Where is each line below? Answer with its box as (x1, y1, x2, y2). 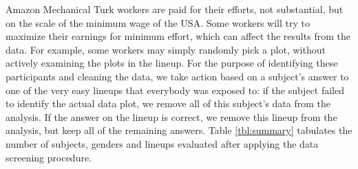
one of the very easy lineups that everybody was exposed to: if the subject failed (6, 82, 345, 97)
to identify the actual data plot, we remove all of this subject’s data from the (6, 96, 331, 111)
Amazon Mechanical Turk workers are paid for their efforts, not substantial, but (6, 2, 344, 16)
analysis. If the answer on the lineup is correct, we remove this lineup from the (6, 109, 337, 124)
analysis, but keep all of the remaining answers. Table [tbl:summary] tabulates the (6, 123, 352, 137)
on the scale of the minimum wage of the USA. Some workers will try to (6, 15, 310, 30)
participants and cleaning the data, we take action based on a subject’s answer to (6, 69, 349, 83)
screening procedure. (6, 150, 92, 164)
